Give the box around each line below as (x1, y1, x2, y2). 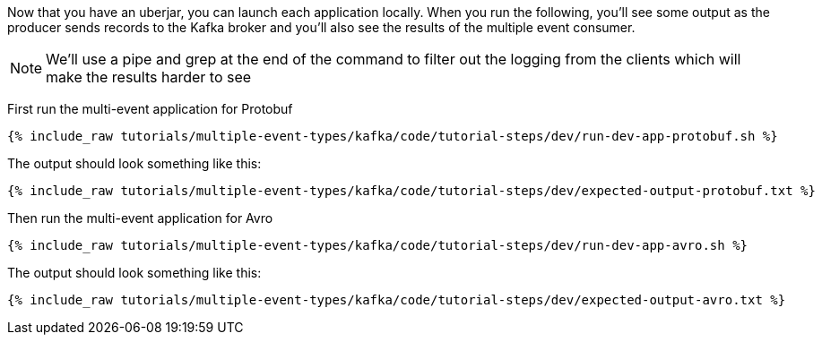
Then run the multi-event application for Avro (7, 210, 273, 226)
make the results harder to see (46, 68, 252, 86)
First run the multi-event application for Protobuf (7, 101, 293, 116)
